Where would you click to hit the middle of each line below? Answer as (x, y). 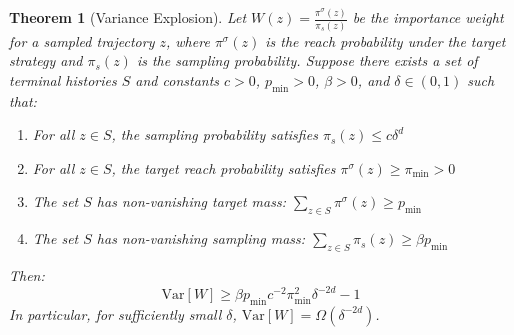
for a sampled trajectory (82, 40)
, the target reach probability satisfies (223, 167)
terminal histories (63, 79)
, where (188, 40)
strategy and (46, 60)
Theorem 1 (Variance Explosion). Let (128, 17)
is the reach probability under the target (385, 40)
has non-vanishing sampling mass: (201, 238)
